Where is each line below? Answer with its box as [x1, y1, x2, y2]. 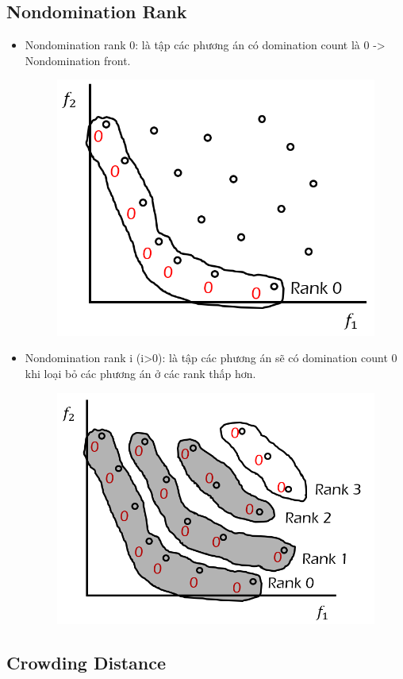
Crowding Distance [6, 650, 167, 674]
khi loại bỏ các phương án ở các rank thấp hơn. [25, 365, 256, 381]
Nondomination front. [25, 52, 131, 68]
